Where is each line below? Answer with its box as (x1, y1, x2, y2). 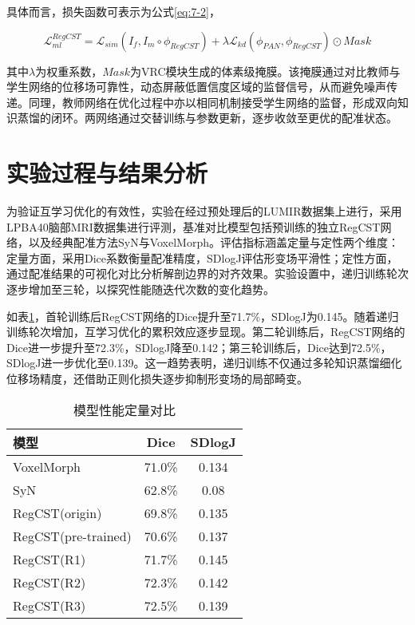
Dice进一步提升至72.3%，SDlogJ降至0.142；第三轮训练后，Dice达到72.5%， (6, 338, 392, 355)
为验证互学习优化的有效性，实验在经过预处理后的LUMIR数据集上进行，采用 (6, 203, 402, 220)
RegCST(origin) (13, 503, 102, 522)
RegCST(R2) (13, 572, 86, 591)
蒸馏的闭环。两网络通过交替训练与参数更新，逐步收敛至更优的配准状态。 (17, 109, 397, 126)
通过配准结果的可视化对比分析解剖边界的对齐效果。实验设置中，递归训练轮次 (6, 265, 409, 282)
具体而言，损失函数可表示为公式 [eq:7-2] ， (6, 3, 220, 19)
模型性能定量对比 (73, 400, 176, 419)
